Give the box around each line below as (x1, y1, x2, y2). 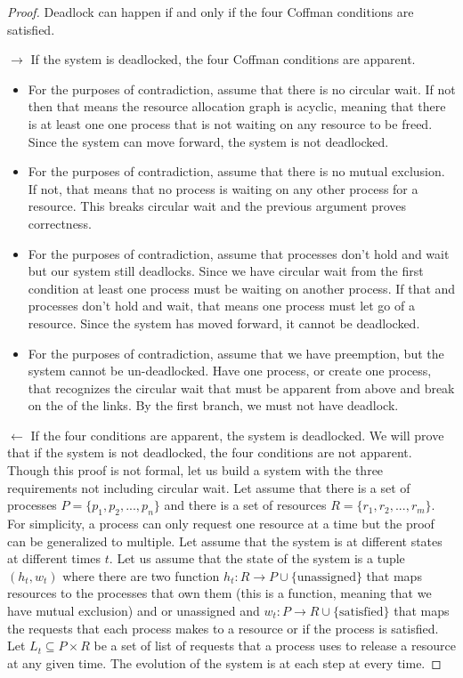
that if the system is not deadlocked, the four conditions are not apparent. (7, 443, 412, 462)
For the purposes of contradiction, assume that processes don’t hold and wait (28, 244, 450, 262)
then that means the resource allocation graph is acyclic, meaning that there (28, 97, 446, 116)
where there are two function (62, 566, 220, 585)
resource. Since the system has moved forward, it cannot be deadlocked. (28, 313, 420, 332)
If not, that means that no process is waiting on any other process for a (28, 179, 418, 198)
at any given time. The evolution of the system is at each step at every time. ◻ (7, 653, 442, 672)
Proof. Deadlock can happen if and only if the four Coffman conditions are (7, 3, 414, 20)
